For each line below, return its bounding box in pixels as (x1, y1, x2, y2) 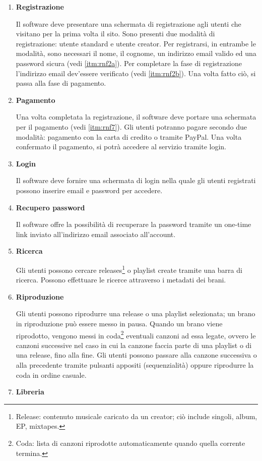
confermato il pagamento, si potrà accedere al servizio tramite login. (16, 141, 227, 152)
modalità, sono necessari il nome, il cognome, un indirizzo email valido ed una (16, 48, 256, 59)
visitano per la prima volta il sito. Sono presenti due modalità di (16, 28, 215, 39)
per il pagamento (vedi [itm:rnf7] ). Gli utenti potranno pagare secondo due (16, 121, 247, 132)
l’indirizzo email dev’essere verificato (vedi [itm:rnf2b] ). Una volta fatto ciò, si (16, 68, 256, 78)
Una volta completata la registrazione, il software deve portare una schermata (16, 111, 256, 122)
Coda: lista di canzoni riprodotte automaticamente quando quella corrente (16, 437, 245, 448)
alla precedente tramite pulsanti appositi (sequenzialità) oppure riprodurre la (16, 359, 254, 370)
